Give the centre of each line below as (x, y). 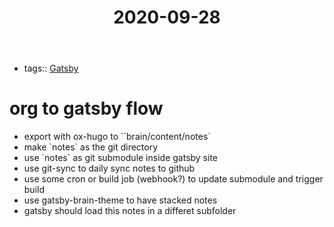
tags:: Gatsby (51, 68)
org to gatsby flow (86, 108)
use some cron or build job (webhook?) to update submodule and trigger (173, 179)
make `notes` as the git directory (91, 147)
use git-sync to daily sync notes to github (109, 168)
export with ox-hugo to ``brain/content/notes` (117, 137)
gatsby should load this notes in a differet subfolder (130, 211)
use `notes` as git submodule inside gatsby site (121, 158)
